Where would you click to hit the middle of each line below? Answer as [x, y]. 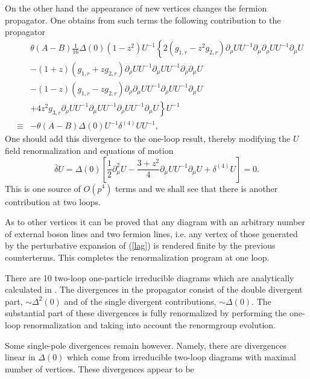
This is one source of [43, 188]
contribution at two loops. [53, 201]
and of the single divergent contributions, [140, 301]
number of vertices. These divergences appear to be [100, 368]
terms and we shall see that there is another [197, 188]
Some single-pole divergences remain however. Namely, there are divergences [146, 345]
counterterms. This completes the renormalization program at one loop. [137, 257]
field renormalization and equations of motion [89, 150]
